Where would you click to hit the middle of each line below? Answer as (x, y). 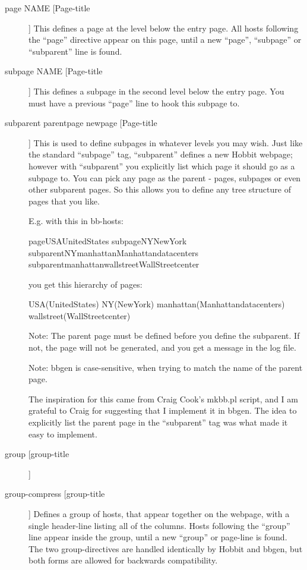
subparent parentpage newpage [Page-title (81, 123)
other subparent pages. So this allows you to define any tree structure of (160, 189)
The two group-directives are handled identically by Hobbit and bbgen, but (166, 548)
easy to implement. (63, 434)
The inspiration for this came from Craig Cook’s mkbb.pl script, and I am (163, 399)
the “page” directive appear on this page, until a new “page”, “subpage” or (165, 40)
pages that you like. (64, 201)
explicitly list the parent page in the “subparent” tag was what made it (158, 422)
